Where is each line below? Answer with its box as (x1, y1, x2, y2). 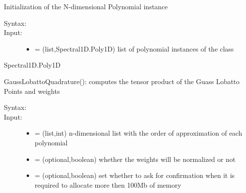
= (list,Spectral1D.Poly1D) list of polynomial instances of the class (34, 43, 234, 53)
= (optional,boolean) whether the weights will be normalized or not (34, 154, 236, 164)
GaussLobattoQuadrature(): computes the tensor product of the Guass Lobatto (4, 76, 240, 86)
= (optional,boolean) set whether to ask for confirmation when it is (34, 170, 235, 180)
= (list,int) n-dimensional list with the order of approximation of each (34, 128, 242, 138)
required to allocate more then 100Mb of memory (34, 179, 182, 190)
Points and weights (4, 86, 60, 96)
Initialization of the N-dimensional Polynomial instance (4, 1, 168, 11)
